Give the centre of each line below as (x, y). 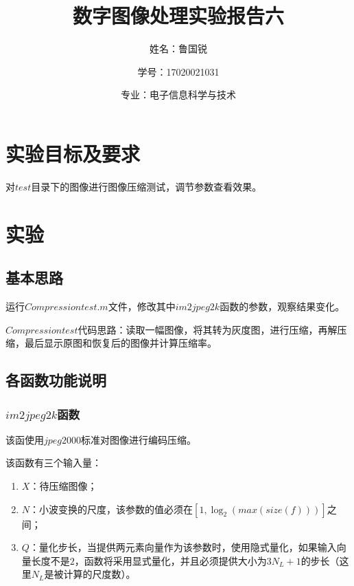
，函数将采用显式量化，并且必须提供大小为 (170, 560)
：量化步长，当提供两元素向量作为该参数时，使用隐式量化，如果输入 (183, 547)
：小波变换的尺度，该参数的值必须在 (111, 509)
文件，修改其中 (142, 306)
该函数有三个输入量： (54, 463)
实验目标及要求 (73, 153)
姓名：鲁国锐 (178, 48)
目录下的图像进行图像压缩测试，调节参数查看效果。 (146, 186)
